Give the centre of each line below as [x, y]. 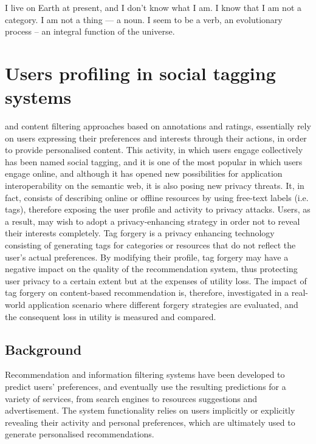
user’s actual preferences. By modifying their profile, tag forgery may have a [147, 257]
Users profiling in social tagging [140, 73]
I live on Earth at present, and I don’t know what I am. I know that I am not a [153, 7]
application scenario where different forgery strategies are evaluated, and [163, 304]
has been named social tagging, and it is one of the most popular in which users [154, 161]
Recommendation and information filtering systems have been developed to [145, 374]
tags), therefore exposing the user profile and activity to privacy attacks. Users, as [158, 209]
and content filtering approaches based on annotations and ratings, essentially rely [158, 126]
